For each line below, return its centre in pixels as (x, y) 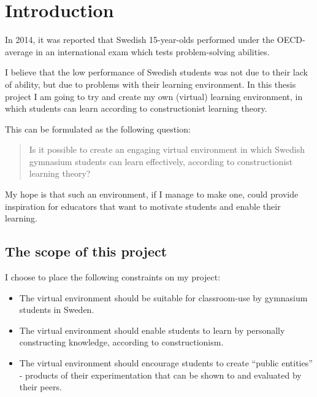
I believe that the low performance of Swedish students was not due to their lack (156, 72)
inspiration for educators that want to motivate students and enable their (143, 206)
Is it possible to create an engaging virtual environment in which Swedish (167, 149)
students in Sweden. (57, 310)
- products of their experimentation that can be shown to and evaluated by (160, 375)
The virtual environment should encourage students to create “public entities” (166, 363)
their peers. (40, 387)
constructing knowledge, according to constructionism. (121, 342)
